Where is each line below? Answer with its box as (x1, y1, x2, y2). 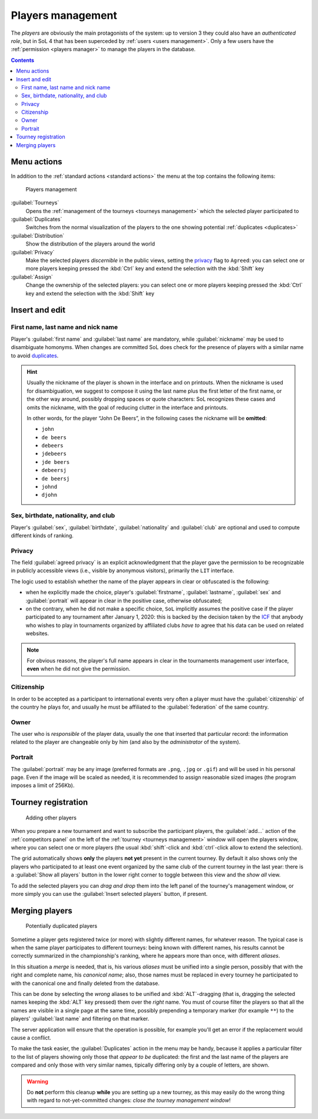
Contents (11, 57, 35, 64)
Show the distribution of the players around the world (25, 240, 155, 247)
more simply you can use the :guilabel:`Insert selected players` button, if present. (11, 890, 208, 897)
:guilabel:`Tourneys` (11, 199, 59, 206)
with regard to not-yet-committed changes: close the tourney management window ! (26, 1097, 231, 1104)
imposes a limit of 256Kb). (11, 782, 75, 789)
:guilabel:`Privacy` (11, 248, 55, 255)
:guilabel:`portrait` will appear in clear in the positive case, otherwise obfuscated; (25, 597, 222, 604)
